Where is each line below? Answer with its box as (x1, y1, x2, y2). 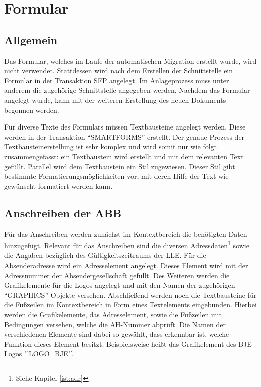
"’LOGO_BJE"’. (24, 348, 74, 359)
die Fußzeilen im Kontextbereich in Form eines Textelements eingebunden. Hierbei (4, 299, 257, 310)
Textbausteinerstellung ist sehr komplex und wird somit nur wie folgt (4, 141, 217, 152)
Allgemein (4, 32, 58, 47)
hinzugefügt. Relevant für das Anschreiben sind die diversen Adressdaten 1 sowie (4, 239, 249, 250)
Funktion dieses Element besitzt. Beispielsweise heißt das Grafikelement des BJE (4, 338, 252, 349)
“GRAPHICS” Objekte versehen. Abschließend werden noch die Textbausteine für (4, 289, 257, 300)
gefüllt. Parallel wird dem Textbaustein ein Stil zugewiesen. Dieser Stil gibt (4, 161, 235, 171)
